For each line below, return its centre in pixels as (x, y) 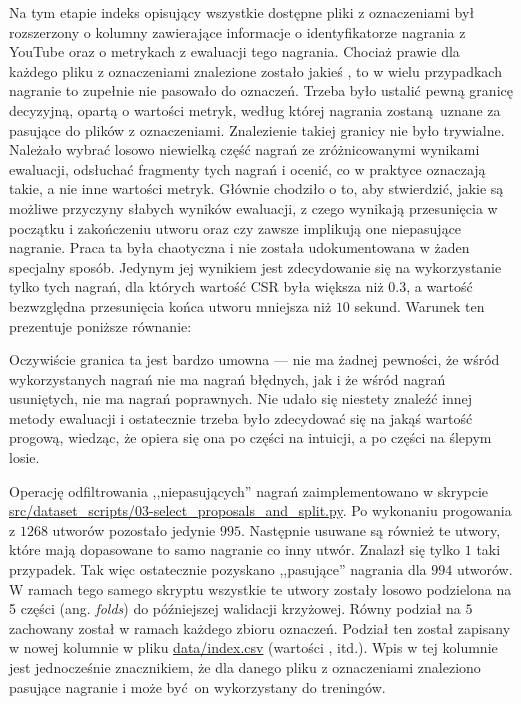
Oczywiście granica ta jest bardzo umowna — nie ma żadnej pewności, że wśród (254, 359)
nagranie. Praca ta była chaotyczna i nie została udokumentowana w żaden (239, 247)
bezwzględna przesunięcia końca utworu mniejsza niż (170, 305)
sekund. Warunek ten (419, 305)
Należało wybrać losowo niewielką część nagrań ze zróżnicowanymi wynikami (244, 149)
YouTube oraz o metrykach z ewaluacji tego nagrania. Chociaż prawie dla (234, 51)
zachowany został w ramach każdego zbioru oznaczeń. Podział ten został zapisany (260, 627)
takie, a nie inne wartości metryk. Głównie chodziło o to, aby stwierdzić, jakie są (256, 188)
